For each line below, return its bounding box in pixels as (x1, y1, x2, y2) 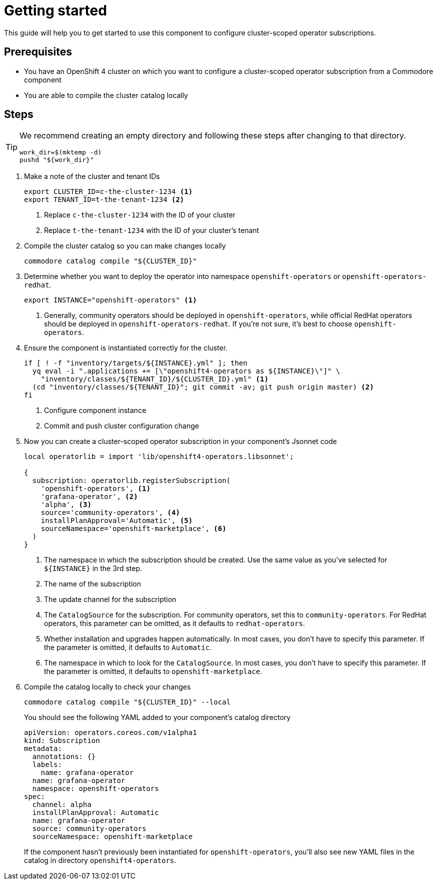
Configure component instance (44, 406, 146, 415)
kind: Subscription (24, 736, 100, 745)
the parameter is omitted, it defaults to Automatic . (44, 643, 212, 652)
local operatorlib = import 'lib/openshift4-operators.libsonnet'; (24, 452, 294, 461)
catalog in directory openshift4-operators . (24, 856, 176, 865)
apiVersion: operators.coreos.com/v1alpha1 (24, 728, 197, 737)
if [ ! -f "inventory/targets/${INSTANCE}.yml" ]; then (24, 359, 247, 367)
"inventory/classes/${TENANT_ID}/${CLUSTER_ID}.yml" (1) (40, 375, 268, 383)
